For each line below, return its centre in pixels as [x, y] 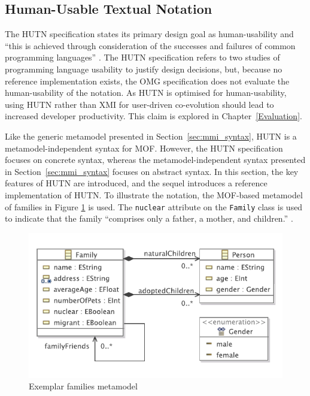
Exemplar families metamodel [83, 386]
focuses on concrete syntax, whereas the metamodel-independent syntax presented [155, 160]
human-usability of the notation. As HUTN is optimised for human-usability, [146, 93]
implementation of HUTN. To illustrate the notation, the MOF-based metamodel [154, 194]
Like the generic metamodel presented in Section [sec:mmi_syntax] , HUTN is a [151, 136]
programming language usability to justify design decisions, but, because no [144, 69]
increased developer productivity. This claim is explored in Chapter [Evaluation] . [154, 116]
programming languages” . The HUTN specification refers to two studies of [142, 57]
